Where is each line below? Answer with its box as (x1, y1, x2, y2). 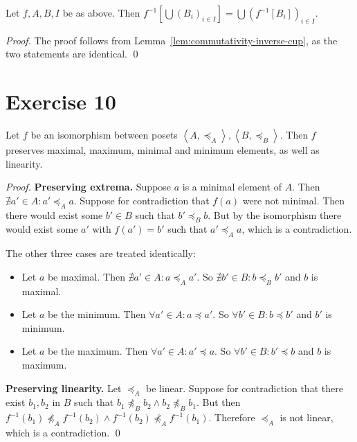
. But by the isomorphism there (208, 207, 342, 222)
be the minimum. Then (47, 307, 146, 321)
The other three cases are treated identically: (6, 246, 196, 260)
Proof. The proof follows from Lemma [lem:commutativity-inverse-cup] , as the (6, 33, 338, 47)
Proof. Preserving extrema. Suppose (6, 179, 172, 194)
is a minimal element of (182, 179, 282, 194)
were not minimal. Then (242, 193, 345, 207)
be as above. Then (62, 6, 140, 19)
